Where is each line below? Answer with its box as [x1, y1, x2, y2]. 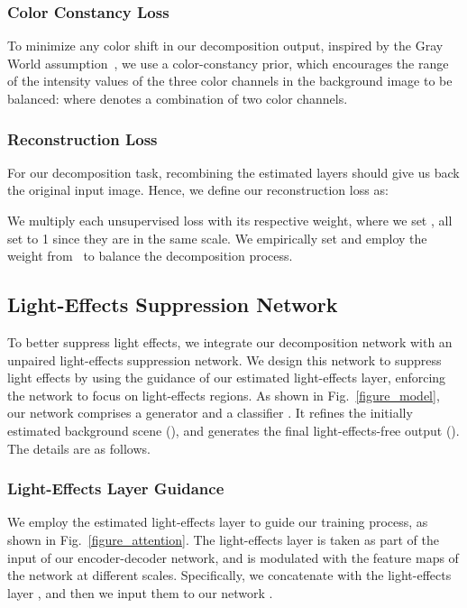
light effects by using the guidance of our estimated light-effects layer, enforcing [7, 368, 446, 387]
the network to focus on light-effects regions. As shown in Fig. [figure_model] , [7, 385, 440, 404]
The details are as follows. [7, 438, 151, 457]
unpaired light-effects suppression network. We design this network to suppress [7, 350, 442, 369]
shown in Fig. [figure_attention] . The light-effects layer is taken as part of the [7, 530, 439, 548]
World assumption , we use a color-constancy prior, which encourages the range [7, 53, 449, 72]
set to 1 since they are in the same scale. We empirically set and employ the [7, 228, 427, 247]
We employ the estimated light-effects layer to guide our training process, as [7, 512, 428, 531]
